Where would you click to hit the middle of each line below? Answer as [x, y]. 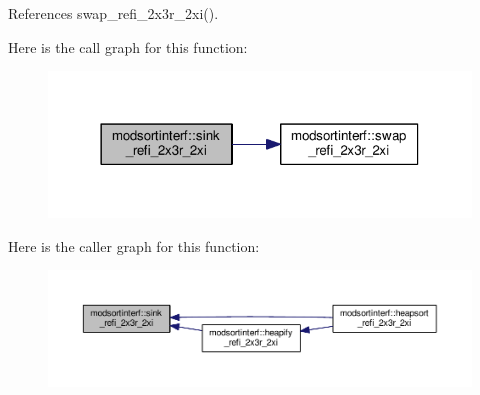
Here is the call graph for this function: [128, 46]
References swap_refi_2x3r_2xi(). [113, 13]
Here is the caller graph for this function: [134, 245]
